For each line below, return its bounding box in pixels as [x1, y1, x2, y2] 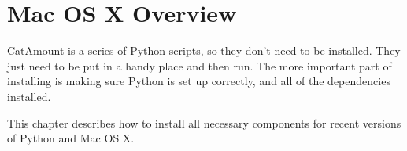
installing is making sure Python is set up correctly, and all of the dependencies [7, 73, 390, 89]
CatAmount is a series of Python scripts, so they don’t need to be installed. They [7, 42, 401, 59]
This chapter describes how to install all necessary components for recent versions [7, 114, 401, 131]
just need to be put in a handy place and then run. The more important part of [7, 57, 392, 74]
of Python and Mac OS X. [7, 130, 135, 146]
